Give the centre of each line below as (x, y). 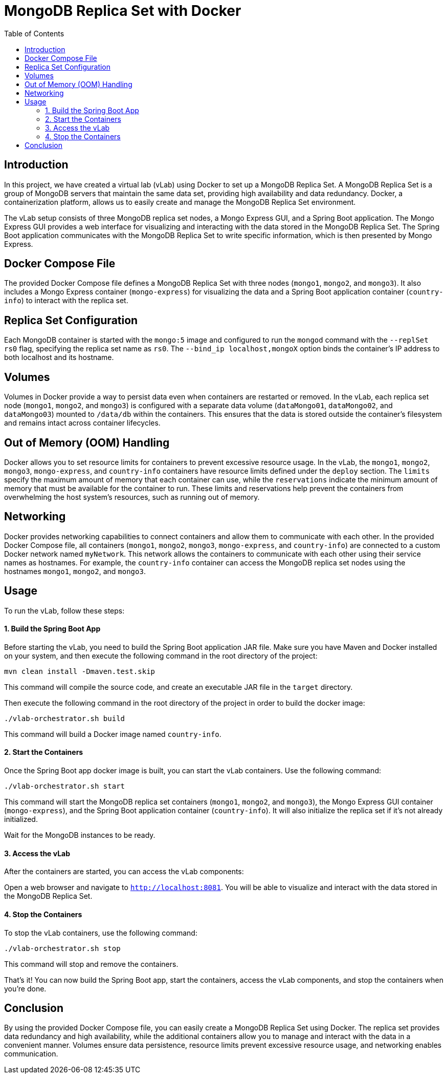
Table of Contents (34, 33)
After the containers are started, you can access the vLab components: (124, 872)
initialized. (21, 819)
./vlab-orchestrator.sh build (65, 718)
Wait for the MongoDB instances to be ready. (80, 835)
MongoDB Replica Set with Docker (123, 11)
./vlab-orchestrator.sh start (65, 786)
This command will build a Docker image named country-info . (113, 734)
